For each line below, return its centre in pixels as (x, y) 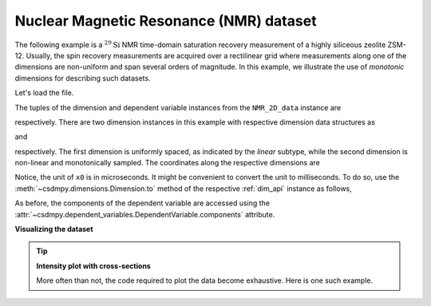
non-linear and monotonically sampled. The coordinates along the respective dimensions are (168, 163)
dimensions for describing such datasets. (83, 78)
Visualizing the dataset (54, 229)
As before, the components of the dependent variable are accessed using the (142, 203)
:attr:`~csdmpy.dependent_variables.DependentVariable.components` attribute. (145, 214)
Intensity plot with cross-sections (93, 266)
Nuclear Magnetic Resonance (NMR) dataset (166, 21)
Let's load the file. (44, 93)
